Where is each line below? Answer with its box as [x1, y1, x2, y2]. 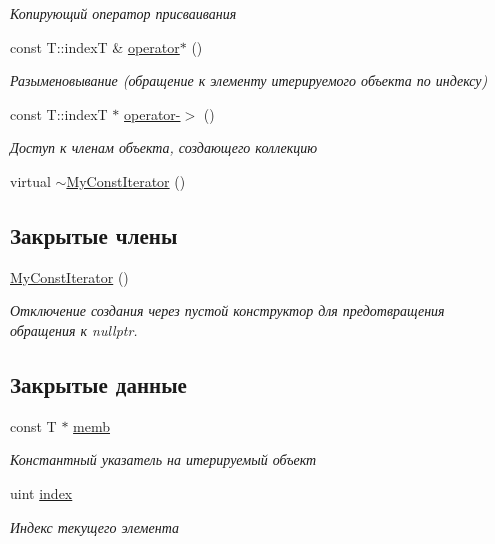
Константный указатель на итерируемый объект [10, 449, 317, 470]
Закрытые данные [10, 368, 187, 399]
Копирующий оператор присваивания [10, 3, 237, 23]
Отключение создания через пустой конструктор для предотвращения [10, 300, 445, 321]
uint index [10, 482, 73, 503]
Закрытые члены [10, 219, 178, 250]
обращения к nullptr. [10, 319, 138, 340]
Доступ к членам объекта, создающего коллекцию [10, 137, 318, 158]
